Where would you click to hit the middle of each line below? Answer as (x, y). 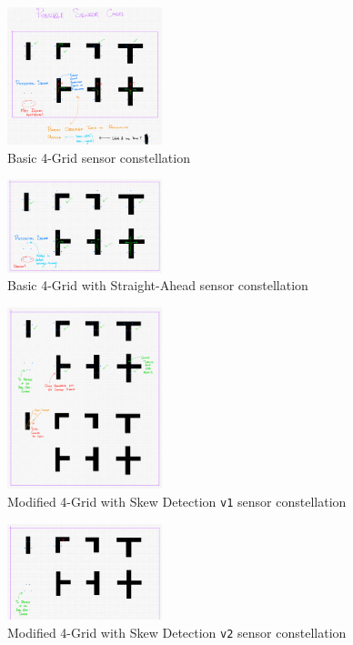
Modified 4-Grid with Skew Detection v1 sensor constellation (177, 501)
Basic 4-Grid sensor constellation (99, 157)
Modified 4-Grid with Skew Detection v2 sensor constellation (177, 632)
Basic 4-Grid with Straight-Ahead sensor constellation (158, 285)
